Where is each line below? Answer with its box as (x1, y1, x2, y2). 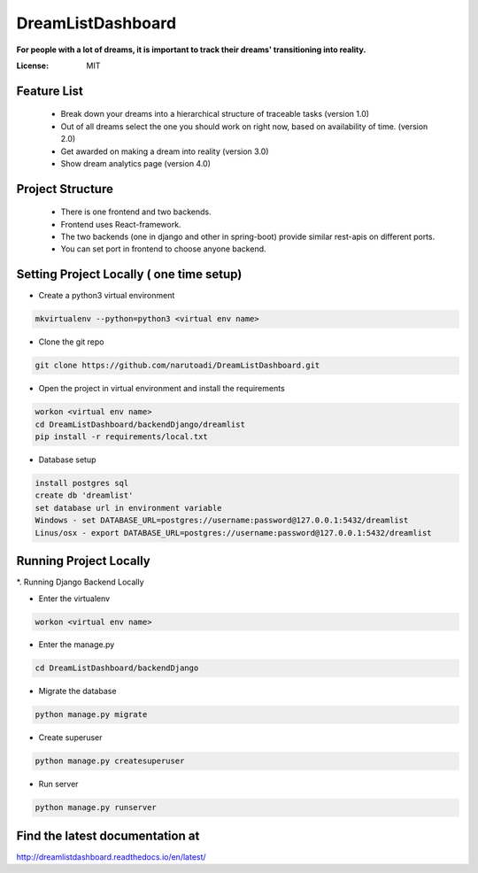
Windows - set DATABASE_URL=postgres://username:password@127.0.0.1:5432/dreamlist (35, 515, 409, 526)
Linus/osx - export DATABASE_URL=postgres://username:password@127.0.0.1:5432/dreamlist (35, 528, 433, 537)
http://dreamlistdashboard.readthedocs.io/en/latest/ (16, 851, 207, 862)
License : (16, 60, 49, 71)
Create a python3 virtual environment (38, 290, 175, 301)
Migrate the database (38, 686, 117, 697)
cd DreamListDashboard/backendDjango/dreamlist (35, 419, 245, 429)
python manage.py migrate (35, 709, 148, 720)
